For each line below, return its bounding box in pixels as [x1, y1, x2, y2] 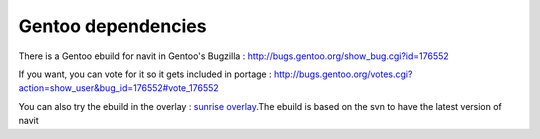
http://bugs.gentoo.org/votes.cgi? [273, 68, 413, 80]
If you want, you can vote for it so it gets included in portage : [18, 68, 272, 80]
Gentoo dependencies [18, 15, 207, 37]
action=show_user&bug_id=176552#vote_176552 [18, 82, 219, 94]
